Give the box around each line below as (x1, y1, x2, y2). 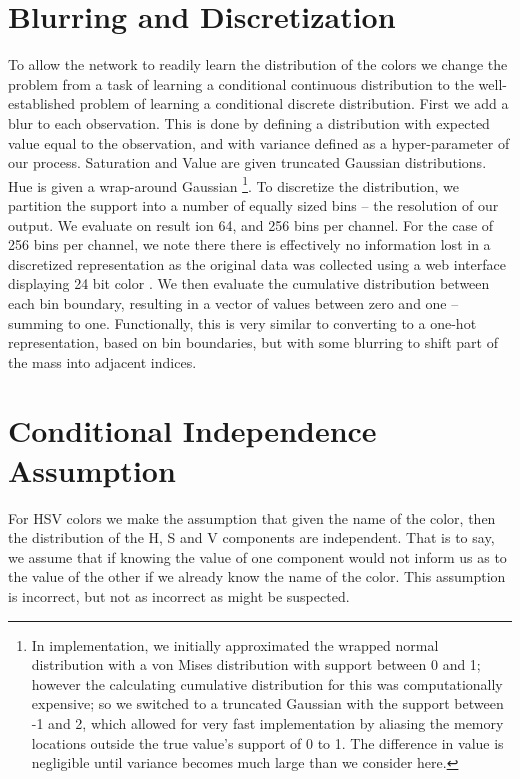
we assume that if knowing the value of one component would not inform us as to (8, 546, 507, 567)
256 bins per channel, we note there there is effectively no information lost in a (8, 234, 491, 255)
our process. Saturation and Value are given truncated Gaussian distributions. (8, 152, 487, 173)
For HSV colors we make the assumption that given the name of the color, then (8, 507, 496, 528)
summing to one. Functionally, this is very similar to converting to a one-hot (8, 312, 477, 333)
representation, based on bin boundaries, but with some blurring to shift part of (8, 332, 498, 353)
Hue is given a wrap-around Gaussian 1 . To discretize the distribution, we (8, 172, 459, 196)
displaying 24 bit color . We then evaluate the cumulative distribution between (8, 273, 490, 294)
